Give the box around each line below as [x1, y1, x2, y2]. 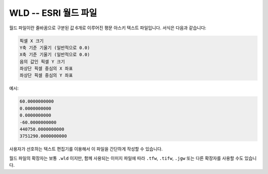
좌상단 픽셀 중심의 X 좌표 [19, 66, 73, 71]
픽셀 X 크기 [19, 38, 44, 44]
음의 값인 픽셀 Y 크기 [19, 58, 65, 64]
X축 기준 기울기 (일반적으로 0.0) [19, 52, 90, 58]
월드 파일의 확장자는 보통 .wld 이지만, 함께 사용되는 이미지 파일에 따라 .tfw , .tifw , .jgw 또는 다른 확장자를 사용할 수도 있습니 [9, 155, 257, 161]
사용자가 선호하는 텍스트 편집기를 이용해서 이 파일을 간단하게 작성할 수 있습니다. [9, 146, 163, 152]
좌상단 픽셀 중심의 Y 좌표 [19, 72, 73, 78]
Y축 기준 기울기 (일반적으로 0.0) [19, 45, 90, 51]
